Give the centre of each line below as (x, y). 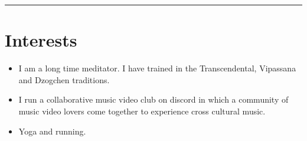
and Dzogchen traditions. (64, 79)
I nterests (41, 40)
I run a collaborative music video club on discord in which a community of (153, 99)
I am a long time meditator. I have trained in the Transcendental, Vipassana (157, 68)
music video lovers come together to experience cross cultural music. (142, 111)
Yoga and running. (52, 131)
